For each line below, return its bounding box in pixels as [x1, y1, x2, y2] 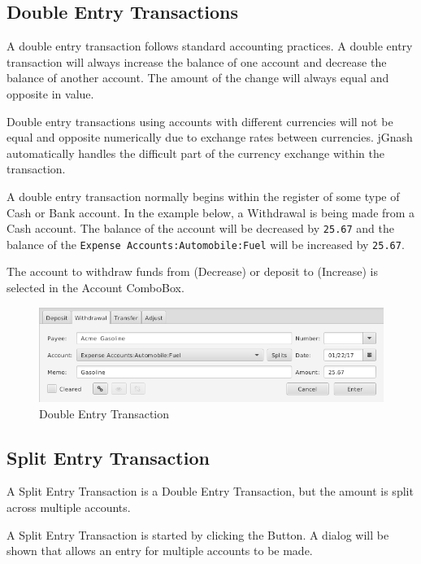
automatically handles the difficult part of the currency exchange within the [7, 144, 384, 161]
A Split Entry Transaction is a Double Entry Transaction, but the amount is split [7, 483, 414, 500]
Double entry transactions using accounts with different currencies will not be [7, 112, 393, 129]
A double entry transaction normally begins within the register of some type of [7, 187, 400, 204]
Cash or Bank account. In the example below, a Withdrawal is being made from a [7, 203, 415, 221]
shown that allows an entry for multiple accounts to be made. [7, 542, 313, 559]
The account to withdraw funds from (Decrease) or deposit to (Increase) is [7, 263, 378, 280]
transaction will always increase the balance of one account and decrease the [7, 53, 387, 70]
